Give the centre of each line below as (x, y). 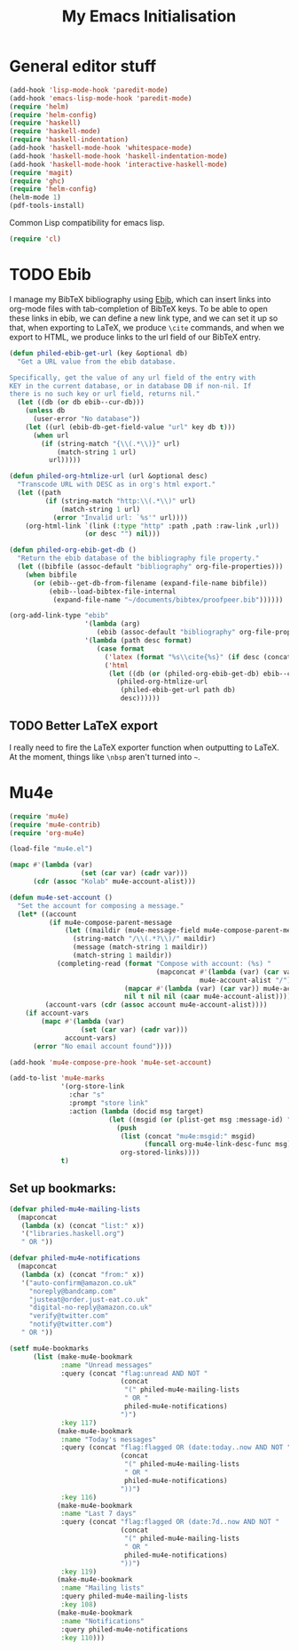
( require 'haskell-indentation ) (69, 140)
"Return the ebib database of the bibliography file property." (138, 558)
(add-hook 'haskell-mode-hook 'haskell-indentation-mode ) (118, 156)
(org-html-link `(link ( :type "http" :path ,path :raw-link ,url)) (152, 526)
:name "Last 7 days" (99, 1514)
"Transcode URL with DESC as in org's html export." (117, 485)
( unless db (45, 411)
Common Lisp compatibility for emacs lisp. (87, 223)
